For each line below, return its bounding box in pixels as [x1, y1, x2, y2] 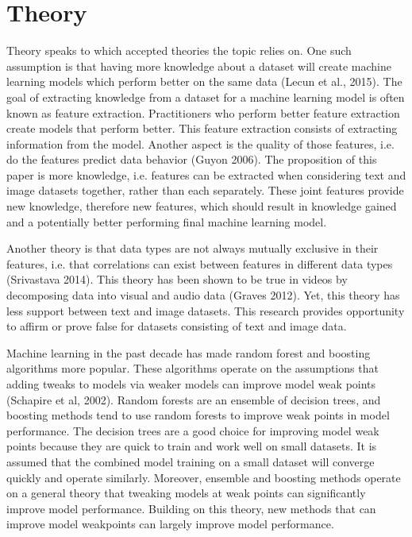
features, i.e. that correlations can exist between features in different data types [6, 255, 393, 272]
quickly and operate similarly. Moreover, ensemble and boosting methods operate [6, 469, 401, 485]
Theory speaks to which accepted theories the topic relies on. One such [6, 42, 352, 59]
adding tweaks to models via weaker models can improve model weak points [6, 376, 376, 392]
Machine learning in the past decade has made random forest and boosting [6, 344, 371, 361]
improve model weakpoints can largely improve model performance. [6, 516, 334, 532]
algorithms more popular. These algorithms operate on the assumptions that [6, 360, 379, 377]
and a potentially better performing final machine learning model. [6, 213, 327, 230]
